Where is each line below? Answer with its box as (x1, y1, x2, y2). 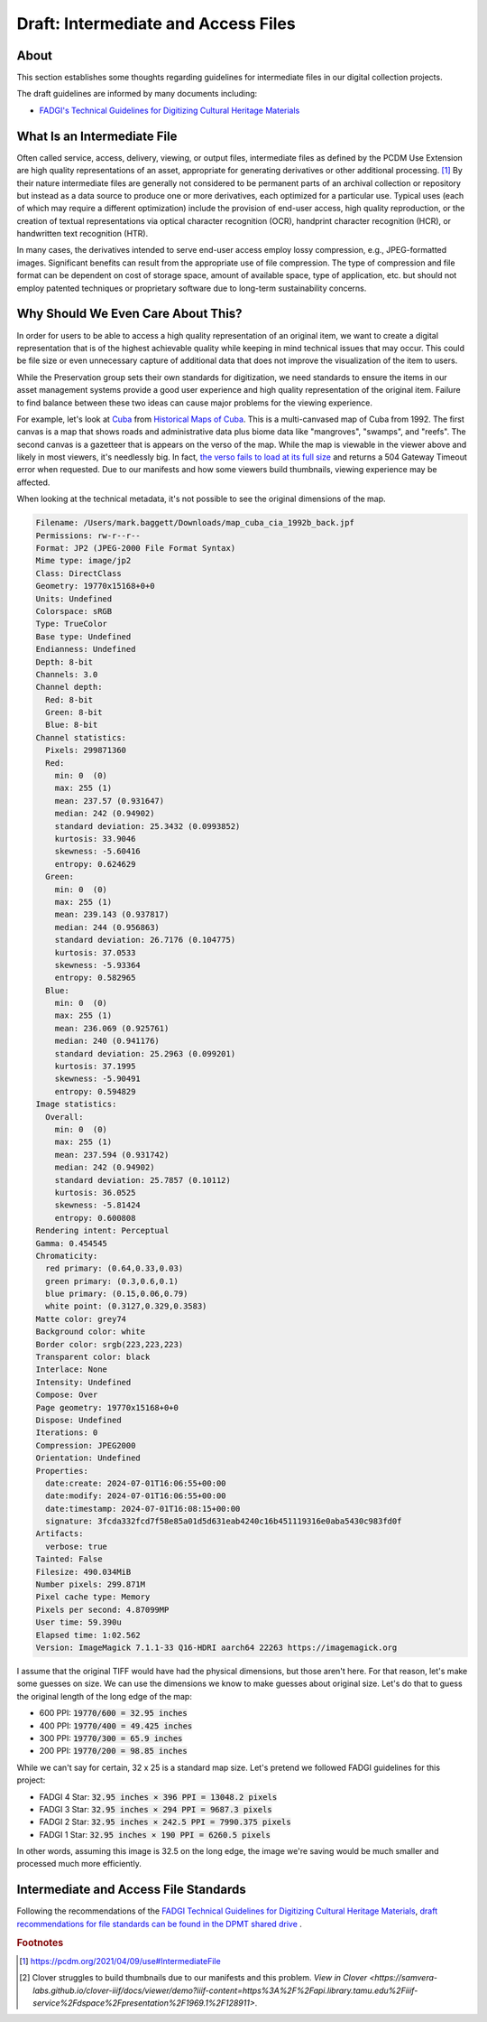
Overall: (45, 1112, 84, 1122)
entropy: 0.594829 (54, 1086, 136, 1096)
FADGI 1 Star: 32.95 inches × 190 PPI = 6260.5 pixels (39, 1829, 271, 1840)
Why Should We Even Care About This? (16, 306, 243, 321)
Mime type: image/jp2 (35, 555, 132, 566)
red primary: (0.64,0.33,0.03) (45, 1263, 184, 1273)
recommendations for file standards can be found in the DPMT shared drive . (16, 1918, 302, 1929)
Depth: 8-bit (35, 657, 94, 667)
